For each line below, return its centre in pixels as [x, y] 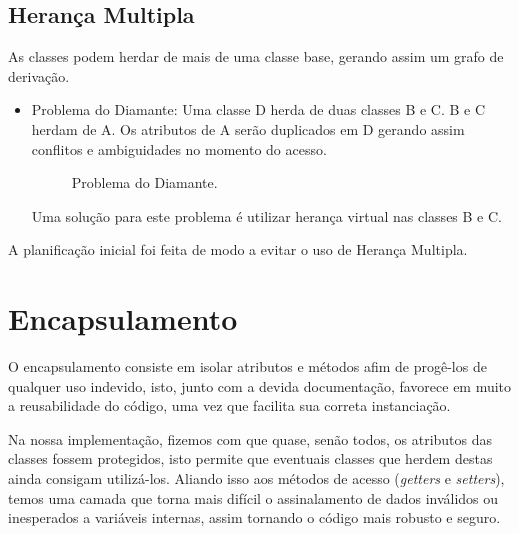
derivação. [39, 75]
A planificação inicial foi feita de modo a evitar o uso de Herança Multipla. [238, 249]
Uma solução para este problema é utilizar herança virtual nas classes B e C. [266, 215]
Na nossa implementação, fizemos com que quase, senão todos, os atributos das [250, 438]
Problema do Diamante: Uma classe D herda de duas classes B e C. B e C [258, 109]
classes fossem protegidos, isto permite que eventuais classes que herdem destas [250, 458]
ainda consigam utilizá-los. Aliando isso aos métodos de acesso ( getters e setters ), [256, 478]
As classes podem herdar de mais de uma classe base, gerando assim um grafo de [256, 56]
